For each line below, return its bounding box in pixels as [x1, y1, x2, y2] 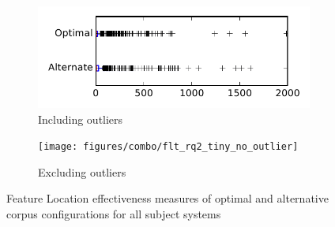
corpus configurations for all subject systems [6, 206, 221, 222]
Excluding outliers [38, 163, 126, 180]
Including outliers [38, 110, 123, 127]
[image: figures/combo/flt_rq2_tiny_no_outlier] [38, 141, 299, 153]
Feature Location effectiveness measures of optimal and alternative [6, 190, 329, 207]
